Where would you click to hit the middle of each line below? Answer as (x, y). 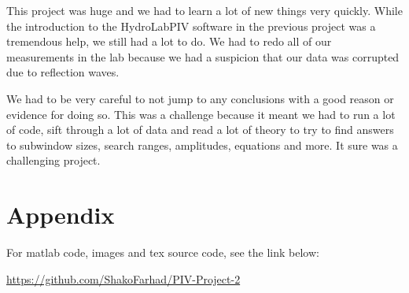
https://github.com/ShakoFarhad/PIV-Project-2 (123, 278)
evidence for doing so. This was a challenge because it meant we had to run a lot (201, 114)
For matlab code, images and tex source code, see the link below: (163, 252)
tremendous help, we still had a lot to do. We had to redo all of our (169, 41)
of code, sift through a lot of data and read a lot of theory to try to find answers (200, 130)
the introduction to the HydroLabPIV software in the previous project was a (191, 26)
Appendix (61, 215)
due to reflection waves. (63, 72)
